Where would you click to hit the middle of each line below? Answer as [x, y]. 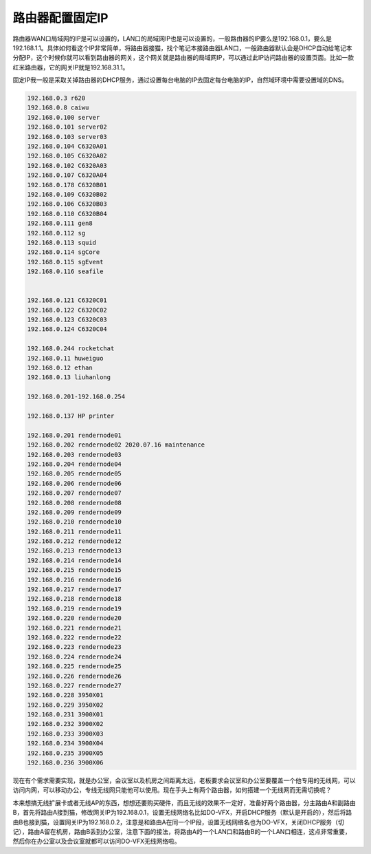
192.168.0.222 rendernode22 [74, 637]
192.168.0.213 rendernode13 [74, 551]
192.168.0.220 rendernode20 [74, 618]
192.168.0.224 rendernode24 [74, 656]
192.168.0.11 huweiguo [65, 358]
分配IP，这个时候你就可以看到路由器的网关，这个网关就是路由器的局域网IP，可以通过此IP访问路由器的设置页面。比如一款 [183, 58]
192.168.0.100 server [64, 117]
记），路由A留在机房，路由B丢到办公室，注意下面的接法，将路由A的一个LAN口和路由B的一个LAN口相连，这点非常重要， [182, 831]
